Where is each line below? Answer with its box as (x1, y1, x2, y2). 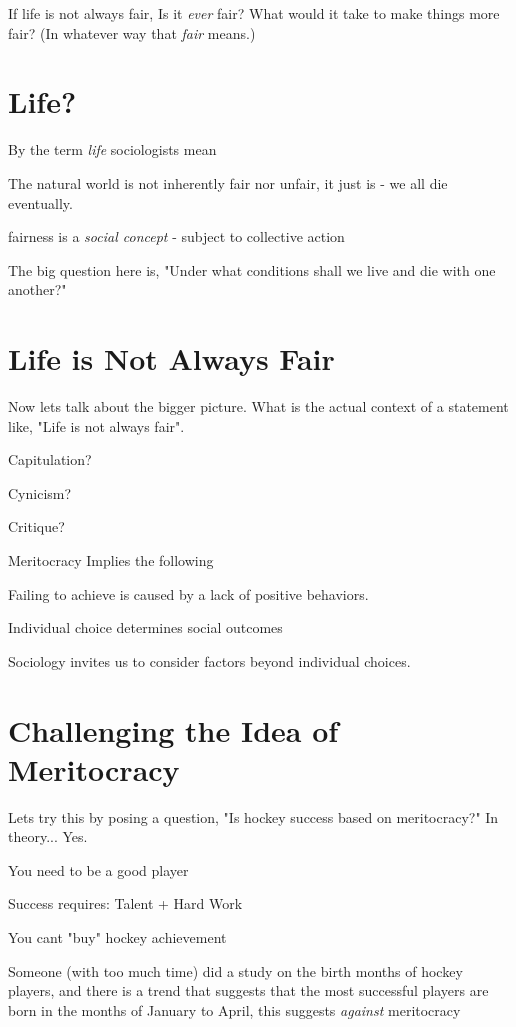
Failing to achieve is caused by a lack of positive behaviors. (8, 583, 369, 604)
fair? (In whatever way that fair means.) (8, 22, 256, 43)
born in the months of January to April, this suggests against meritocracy (8, 999, 461, 1020)
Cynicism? (8, 482, 72, 503)
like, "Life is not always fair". (8, 415, 185, 436)
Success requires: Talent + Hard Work (8, 893, 243, 914)
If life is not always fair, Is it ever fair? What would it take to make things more (8, 3, 500, 23)
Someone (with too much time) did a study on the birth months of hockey (8, 960, 463, 981)
